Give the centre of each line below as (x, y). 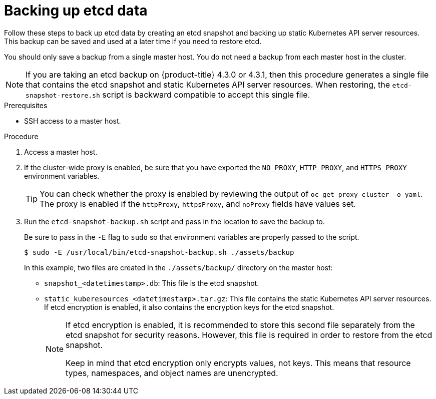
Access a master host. (61, 152)
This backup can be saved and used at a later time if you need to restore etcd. (133, 41)
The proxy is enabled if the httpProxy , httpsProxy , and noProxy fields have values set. (198, 204)
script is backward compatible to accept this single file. (206, 94)
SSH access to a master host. (73, 121)
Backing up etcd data (76, 11)
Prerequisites (26, 105)
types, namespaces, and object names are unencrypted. (172, 373)
